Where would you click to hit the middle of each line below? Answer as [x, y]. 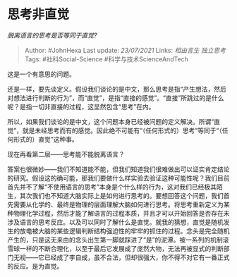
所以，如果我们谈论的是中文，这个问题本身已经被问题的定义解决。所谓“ [111, 121]
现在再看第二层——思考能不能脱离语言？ [66, 154]
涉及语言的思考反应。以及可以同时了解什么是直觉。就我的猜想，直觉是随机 [115, 222]
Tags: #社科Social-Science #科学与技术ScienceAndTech [107, 59]
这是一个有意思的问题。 [41, 74]
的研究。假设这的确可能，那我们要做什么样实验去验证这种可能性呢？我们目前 [119, 178]
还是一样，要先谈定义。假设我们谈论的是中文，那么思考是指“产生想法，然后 [117, 89]
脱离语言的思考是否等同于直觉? [52, 35]
